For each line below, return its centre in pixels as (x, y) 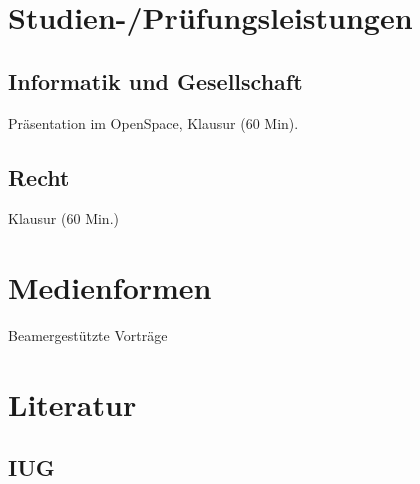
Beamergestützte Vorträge (88, 335)
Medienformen (110, 287)
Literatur (72, 403)
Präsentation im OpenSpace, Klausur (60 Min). (153, 122)
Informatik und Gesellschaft (155, 80)
